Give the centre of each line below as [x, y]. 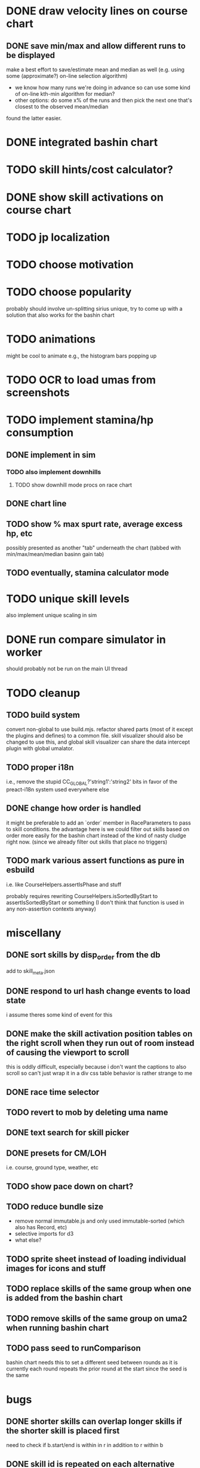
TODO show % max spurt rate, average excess [95, 524]
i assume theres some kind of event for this [59, 1015]
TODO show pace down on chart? [70, 1186]
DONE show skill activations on [85, 197]
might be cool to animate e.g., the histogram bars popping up [81, 356]
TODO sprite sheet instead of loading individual [96, 1259]
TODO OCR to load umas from [81, 380]
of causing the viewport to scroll [68, 1052]
